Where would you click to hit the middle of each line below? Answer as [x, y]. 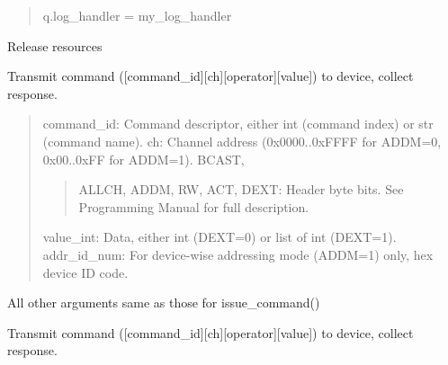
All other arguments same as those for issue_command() [164, 303]
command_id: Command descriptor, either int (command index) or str [238, 124]
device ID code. [85, 272]
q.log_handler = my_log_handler [137, 15]
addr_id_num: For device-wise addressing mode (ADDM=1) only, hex [238, 254]
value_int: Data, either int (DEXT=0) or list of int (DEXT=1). [220, 237]
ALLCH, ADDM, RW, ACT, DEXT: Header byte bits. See [241, 189]
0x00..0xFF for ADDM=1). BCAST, [143, 159]
